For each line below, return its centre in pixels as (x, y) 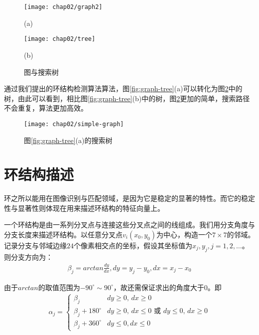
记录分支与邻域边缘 (35, 246)
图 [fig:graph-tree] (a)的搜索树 (68, 140)
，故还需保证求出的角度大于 (159, 287)
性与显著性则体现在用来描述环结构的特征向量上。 (84, 208)
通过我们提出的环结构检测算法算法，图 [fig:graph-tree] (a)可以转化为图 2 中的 (123, 88)
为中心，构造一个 (184, 235)
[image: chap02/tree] (60, 39)
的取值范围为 (59, 287)
